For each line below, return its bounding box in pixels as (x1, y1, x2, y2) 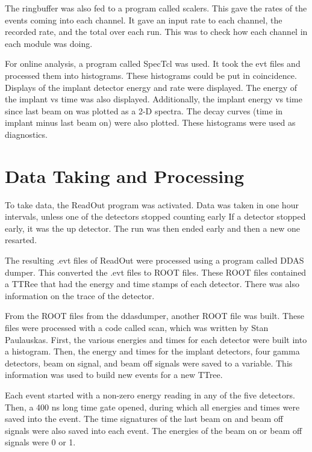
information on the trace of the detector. (5, 289, 155, 302)
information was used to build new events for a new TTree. (5, 368, 223, 381)
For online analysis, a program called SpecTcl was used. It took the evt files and (5, 57, 301, 70)
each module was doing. (5, 37, 93, 49)
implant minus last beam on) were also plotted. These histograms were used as (5, 116, 296, 129)
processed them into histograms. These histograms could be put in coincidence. (5, 69, 297, 81)
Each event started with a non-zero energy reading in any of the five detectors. (5, 388, 295, 401)
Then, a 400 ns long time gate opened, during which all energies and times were (5, 400, 300, 413)
